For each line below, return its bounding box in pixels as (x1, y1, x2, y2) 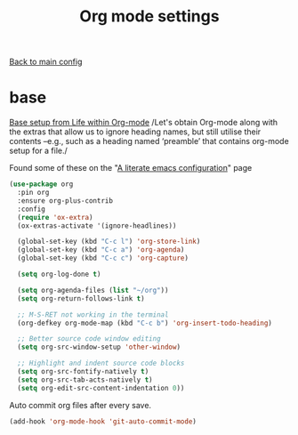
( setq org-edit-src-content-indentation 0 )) (17, 383, 185, 392)
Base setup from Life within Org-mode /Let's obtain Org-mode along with (9, 117, 278, 128)
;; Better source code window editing (17, 334, 162, 343)
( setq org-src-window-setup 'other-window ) (17, 342, 181, 352)
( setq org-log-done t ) (17, 270, 101, 278)
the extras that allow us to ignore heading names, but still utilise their (9, 126, 262, 137)
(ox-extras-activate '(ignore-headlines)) (17, 221, 177, 230)
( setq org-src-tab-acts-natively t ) (17, 375, 153, 384)
